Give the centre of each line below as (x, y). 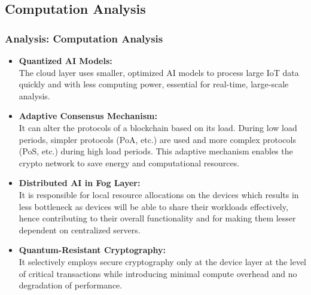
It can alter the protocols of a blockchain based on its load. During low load (158, 127)
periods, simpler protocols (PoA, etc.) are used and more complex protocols (157, 139)
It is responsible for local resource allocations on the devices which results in (159, 194)
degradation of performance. (71, 285)
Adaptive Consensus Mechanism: (88, 116)
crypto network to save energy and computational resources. (129, 162)
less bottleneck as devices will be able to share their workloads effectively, (153, 206)
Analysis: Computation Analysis (84, 38)
